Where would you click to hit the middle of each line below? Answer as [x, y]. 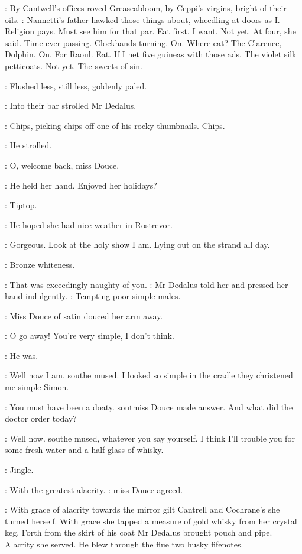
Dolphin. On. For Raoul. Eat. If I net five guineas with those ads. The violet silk [151, 54]
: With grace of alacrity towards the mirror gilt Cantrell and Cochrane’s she [142, 509]
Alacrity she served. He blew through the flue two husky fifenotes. [124, 544]
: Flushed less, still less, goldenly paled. [76, 85]
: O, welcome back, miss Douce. [62, 165]
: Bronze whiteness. [40, 264]
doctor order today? [41, 418]
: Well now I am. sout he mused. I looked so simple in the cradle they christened [149, 375]
